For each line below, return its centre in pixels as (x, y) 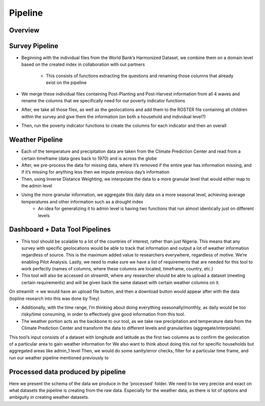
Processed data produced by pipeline (67, 372)
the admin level (37, 186)
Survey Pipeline (34, 46)
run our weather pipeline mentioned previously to (59, 358)
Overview (24, 30)
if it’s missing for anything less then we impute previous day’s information (95, 172)
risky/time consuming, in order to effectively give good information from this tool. (103, 314)
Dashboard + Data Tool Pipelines (60, 229)
